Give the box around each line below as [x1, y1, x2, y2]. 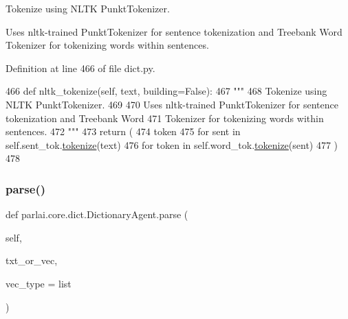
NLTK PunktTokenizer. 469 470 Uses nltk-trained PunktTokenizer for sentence [6, 97, 338, 111]
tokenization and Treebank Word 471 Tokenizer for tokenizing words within [6, 110, 324, 125]
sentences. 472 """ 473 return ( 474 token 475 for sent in [6, 124, 241, 139]
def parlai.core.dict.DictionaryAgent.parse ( [6, 207, 188, 222]
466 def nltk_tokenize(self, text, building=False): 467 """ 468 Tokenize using [6, 84, 327, 98]
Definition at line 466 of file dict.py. [6, 60, 155, 75]
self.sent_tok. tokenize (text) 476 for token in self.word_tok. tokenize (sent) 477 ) [6, 137, 338, 152]
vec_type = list [6, 276, 72, 290]
